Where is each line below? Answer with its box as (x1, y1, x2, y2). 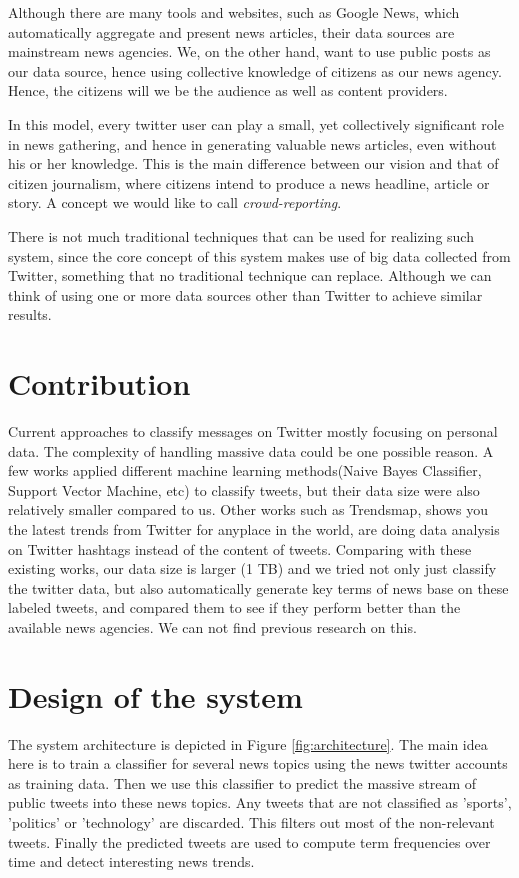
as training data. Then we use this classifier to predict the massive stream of (8, 772, 477, 793)
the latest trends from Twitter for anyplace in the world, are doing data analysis (8, 519, 500, 539)
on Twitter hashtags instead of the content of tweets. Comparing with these (8, 538, 472, 559)
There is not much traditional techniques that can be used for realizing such (8, 225, 474, 246)
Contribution (8, 363, 191, 404)
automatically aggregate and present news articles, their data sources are (8, 21, 455, 42)
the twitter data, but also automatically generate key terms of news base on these (8, 577, 509, 598)
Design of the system (8, 675, 303, 716)
